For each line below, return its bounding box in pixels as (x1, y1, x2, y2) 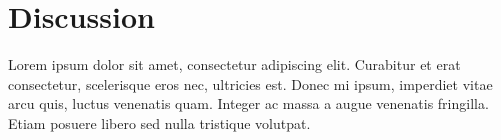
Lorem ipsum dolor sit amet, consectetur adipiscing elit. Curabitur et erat (8, 54, 461, 75)
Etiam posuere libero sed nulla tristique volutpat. (8, 112, 311, 133)
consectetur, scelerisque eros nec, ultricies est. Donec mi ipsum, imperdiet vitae (8, 73, 493, 94)
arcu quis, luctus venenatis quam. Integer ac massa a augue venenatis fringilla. (8, 93, 489, 114)
